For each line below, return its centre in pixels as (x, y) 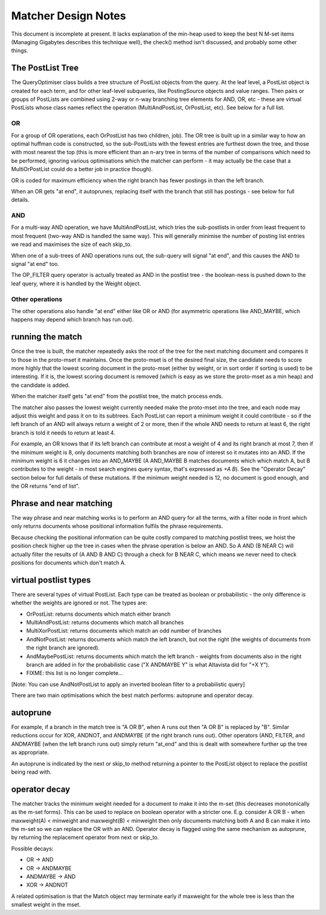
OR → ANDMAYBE (49, 868)
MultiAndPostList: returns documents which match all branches (105, 622)
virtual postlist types (51, 580)
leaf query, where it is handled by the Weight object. (76, 283)
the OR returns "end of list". (45, 486)
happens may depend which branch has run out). (72, 320)
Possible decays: (32, 849)
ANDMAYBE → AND (51, 877)
